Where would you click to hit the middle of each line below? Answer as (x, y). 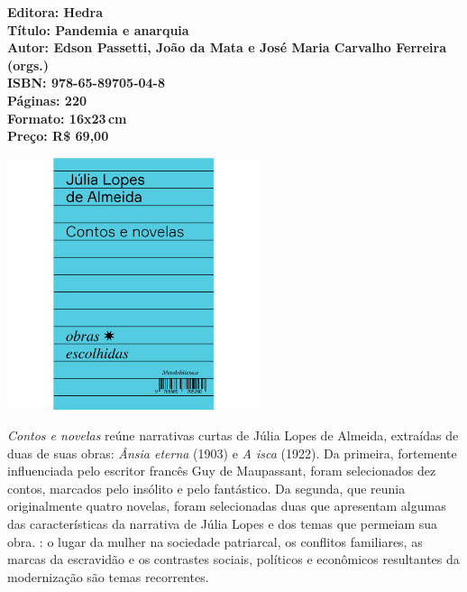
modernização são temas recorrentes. (108, 576)
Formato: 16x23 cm (67, 118)
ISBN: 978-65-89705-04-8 (87, 83)
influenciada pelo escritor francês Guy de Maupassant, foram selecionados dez (222, 471)
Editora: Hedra (55, 12)
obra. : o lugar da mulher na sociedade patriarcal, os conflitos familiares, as (215, 541)
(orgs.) (28, 65)
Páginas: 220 (47, 100)
